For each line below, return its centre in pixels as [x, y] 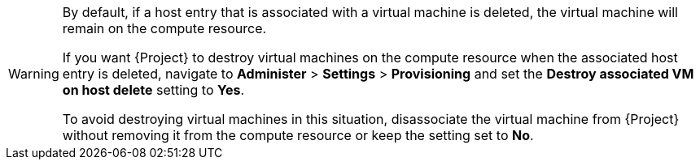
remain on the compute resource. [164, 28]
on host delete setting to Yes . [153, 90]
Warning [34, 74]
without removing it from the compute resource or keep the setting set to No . [298, 135]
